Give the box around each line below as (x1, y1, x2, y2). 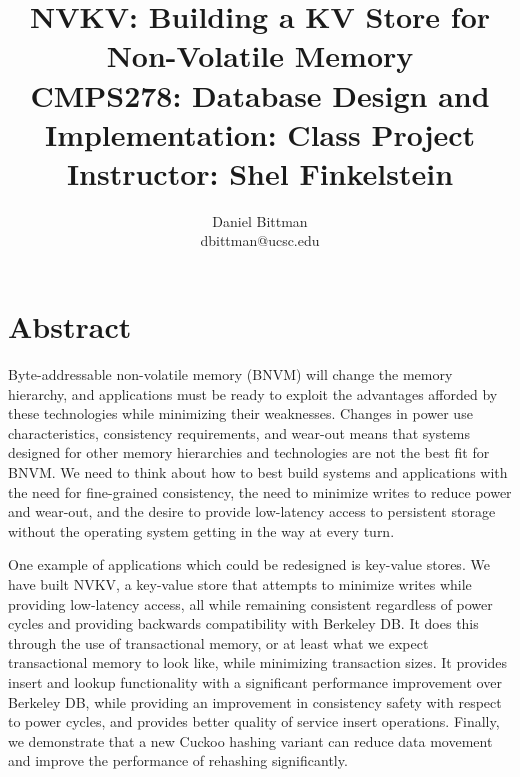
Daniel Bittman (212, 210, 308, 231)
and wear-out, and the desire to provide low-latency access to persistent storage (8, 501, 496, 522)
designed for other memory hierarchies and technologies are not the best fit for (8, 442, 490, 463)
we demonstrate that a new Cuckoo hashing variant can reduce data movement (8, 730, 493, 751)
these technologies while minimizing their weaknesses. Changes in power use (8, 403, 473, 424)
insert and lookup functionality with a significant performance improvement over (8, 671, 502, 692)
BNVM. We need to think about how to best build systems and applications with (8, 461, 508, 482)
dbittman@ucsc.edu (200, 230, 320, 251)
